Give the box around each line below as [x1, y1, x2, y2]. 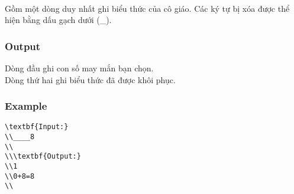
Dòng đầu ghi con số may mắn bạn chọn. [5, 62, 154, 74]
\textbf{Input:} [5, 123, 69, 131]
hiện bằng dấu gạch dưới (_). [5, 14, 112, 26]
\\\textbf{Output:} [5, 152, 81, 161]
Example [5, 98, 47, 113]
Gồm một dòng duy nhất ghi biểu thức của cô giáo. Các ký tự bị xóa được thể [5, 2, 290, 14]
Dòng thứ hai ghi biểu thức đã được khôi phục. [5, 73, 176, 86]
